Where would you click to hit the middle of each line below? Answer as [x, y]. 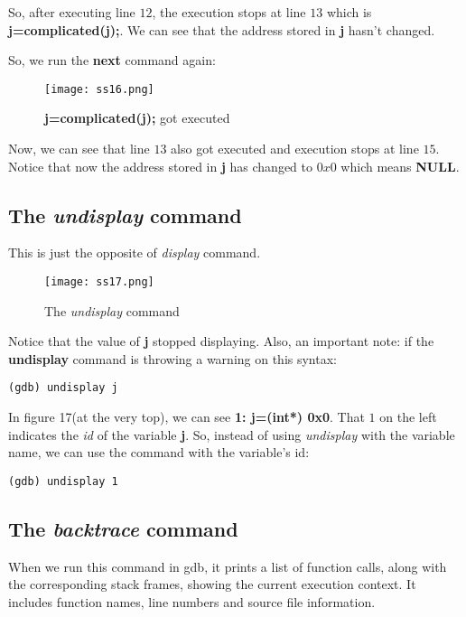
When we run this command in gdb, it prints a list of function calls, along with [228, 566]
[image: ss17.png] [99, 282]
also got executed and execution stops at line [295, 149]
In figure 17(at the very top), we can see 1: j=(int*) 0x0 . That [186, 417]
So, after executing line [72, 12]
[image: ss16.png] [99, 89]
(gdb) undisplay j [63, 388]
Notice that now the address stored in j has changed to [161, 166]
